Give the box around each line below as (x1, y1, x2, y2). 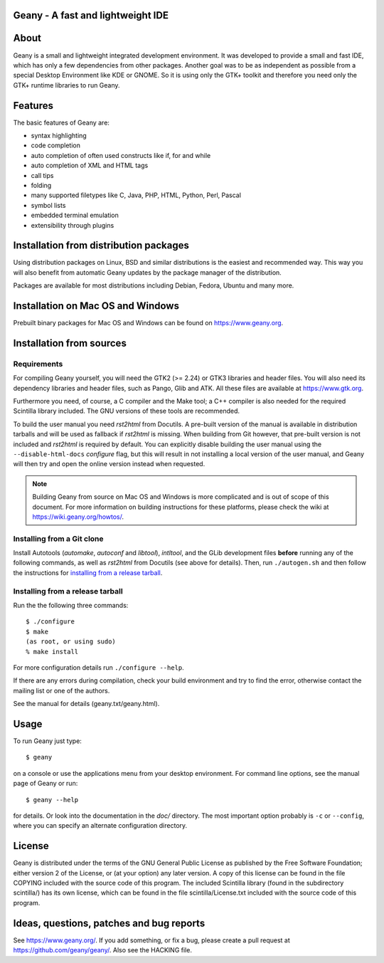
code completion (31, 141, 81, 149)
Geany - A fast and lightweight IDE (13, 9, 169, 21)
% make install (26, 648, 79, 656)
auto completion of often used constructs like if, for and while (31, 151, 211, 159)
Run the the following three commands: (13, 601, 129, 610)
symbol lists (31, 201, 66, 209)
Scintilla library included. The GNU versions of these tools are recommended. (13, 406, 240, 416)
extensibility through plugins (31, 221, 114, 229)
